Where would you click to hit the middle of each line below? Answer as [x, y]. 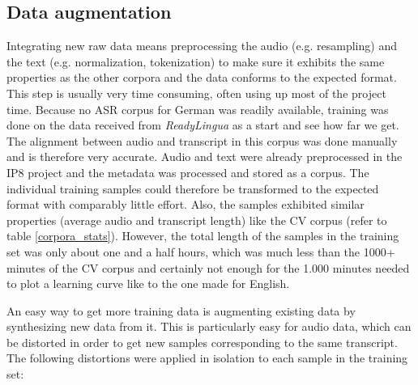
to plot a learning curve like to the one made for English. [148, 283]
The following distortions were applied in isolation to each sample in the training [207, 358]
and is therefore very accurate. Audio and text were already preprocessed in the [205, 157]
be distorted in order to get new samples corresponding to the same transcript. [202, 342]
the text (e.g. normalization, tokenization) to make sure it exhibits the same [196, 61]
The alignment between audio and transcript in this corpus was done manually [202, 140]
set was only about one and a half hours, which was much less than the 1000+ [201, 251]
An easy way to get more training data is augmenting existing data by [181, 310]
